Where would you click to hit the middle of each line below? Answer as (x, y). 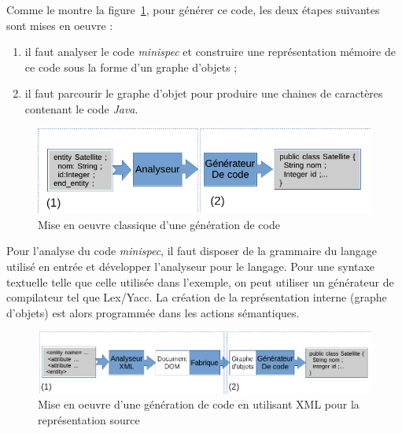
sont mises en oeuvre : (60, 25)
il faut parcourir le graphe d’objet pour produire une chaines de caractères (204, 93)
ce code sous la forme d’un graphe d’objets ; (131, 67)
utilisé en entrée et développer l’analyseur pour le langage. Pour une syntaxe (191, 266)
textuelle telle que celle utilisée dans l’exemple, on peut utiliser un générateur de (200, 281)
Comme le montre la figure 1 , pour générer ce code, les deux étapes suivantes (193, 9)
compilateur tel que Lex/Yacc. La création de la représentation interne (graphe (197, 297)
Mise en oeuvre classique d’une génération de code (159, 224)
